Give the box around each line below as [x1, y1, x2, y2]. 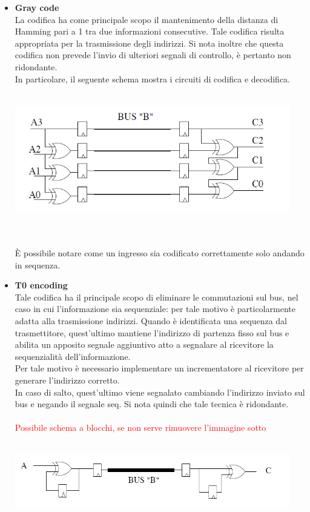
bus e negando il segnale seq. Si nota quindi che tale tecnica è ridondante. [15, 397, 289, 410]
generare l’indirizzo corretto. [15, 373, 120, 386]
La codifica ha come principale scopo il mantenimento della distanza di [15, 13, 279, 25]
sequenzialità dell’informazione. [15, 350, 131, 362]
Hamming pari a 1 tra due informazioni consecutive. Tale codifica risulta [15, 25, 285, 38]
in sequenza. [15, 258, 61, 271]
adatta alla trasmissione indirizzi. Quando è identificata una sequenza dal [15, 314, 287, 327]
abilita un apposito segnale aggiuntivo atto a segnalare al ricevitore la [15, 338, 274, 351]
